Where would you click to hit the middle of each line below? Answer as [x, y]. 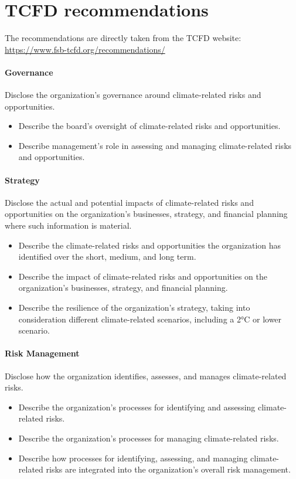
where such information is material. [68, 225]
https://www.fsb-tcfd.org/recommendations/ [85, 49]
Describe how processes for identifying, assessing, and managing [133, 458]
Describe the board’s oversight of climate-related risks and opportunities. [149, 126]
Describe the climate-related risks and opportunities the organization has [150, 245]
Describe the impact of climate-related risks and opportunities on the [143, 276]
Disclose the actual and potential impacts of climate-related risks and [129, 202]
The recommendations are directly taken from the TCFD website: [123, 38]
